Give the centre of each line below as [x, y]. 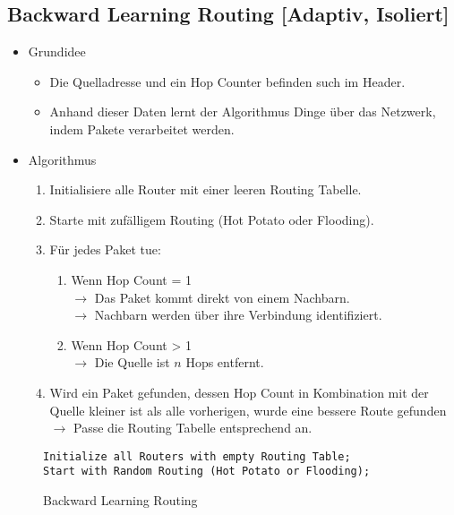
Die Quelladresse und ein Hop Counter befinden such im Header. [227, 81]
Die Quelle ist [132, 362]
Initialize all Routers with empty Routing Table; [197, 456]
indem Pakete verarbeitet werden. [142, 129]
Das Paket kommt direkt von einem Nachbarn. [222, 297]
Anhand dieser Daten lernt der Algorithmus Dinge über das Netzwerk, [243, 112]
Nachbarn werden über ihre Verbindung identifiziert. [238, 315]
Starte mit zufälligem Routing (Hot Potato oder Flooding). [212, 219]
